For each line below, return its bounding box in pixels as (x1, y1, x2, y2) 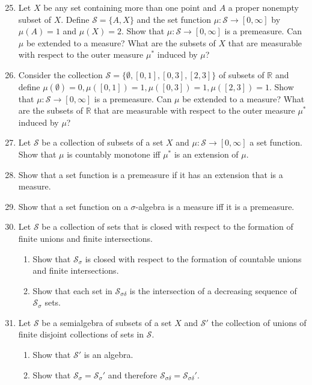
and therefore (108, 368, 158, 381)
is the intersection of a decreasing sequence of (129, 284, 297, 297)
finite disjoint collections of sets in (18, 328, 144, 340)
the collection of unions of (211, 316, 307, 328)
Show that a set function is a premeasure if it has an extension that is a (18, 168, 283, 180)
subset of (18, 13, 52, 25)
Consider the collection (18, 68, 103, 81)
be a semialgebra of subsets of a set (41, 316, 172, 328)
